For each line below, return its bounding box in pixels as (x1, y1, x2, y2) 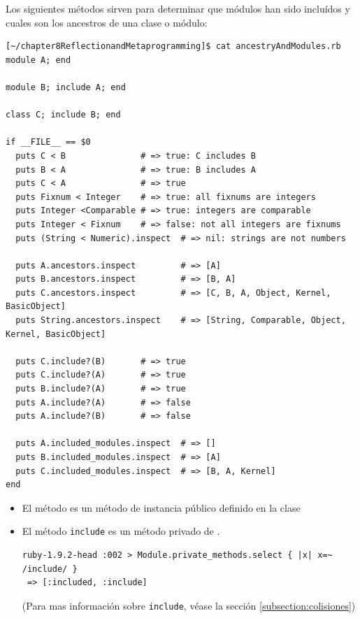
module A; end (6, 55, 71, 65)
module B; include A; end (6, 82, 126, 92)
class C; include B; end (6, 110, 121, 120)
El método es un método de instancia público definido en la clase (22, 500, 301, 515)
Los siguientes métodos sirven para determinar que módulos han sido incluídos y (6, 1, 350, 15)
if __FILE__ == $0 (6, 137, 91, 148)
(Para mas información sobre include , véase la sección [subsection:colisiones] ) (22, 598, 356, 612)
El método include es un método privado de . (22, 524, 220, 538)
